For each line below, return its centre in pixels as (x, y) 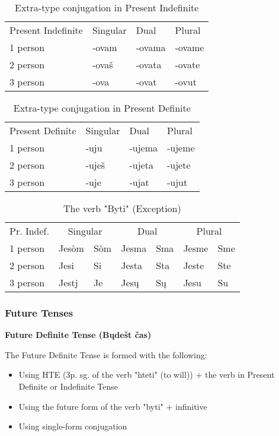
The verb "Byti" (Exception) (122, 208)
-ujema (143, 148)
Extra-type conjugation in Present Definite (102, 108)
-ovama (151, 47)
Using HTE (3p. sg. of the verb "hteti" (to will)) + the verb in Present (147, 375)
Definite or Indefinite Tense (68, 386)
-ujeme (181, 148)
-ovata (149, 64)
